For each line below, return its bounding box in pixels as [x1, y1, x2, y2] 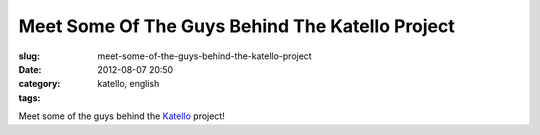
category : [18, 78, 61, 90]
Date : [18, 63, 42, 75]
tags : [18, 91, 41, 104]
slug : [18, 50, 40, 62]
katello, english [97, 78, 160, 90]
